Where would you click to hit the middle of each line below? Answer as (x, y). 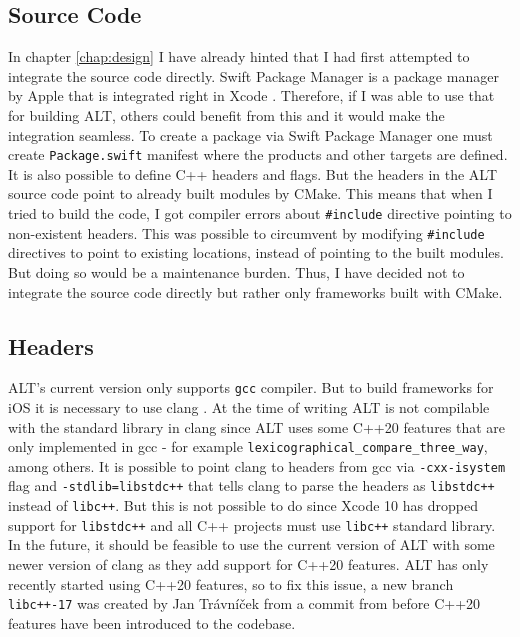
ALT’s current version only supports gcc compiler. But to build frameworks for (251, 387)
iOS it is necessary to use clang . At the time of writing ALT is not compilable (249, 406)
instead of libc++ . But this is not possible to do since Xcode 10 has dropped (243, 505)
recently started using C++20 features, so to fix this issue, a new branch (231, 583)
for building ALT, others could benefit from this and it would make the (226, 114)
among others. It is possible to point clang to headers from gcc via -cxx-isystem (257, 465)
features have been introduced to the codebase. (152, 622)
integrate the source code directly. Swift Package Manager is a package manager (253, 75)
